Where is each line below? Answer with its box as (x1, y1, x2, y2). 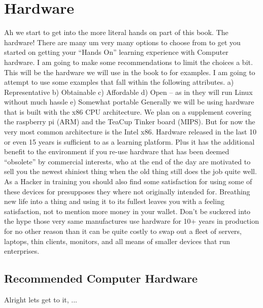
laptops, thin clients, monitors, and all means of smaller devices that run (4, 235, 231, 246)
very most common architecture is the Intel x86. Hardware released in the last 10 (4, 126, 257, 137)
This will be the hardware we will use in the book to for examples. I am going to (4, 66, 255, 77)
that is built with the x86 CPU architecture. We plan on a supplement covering (4, 106, 251, 117)
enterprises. (4, 246, 40, 256)
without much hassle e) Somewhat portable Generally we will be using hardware (4, 96, 254, 107)
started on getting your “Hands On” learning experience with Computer (4, 47, 228, 57)
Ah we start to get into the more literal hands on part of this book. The (4, 27, 228, 38)
